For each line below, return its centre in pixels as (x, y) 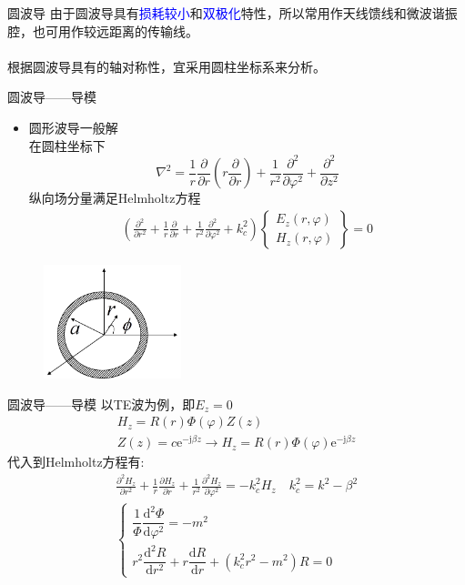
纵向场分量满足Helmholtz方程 (115, 198)
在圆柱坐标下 (67, 145)
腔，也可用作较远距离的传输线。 (103, 30)
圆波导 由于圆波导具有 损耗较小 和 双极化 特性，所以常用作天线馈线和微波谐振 (232, 13)
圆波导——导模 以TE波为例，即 (101, 403)
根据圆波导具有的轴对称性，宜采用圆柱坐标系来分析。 (167, 66)
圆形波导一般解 (73, 127)
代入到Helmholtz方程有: (76, 462)
